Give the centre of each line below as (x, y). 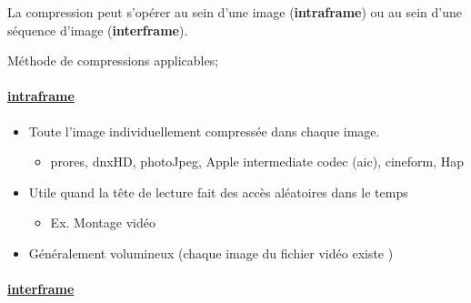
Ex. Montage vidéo (103, 222)
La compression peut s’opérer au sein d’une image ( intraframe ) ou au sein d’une (235, 12)
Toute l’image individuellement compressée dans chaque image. (204, 131)
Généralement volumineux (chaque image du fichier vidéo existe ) (211, 252)
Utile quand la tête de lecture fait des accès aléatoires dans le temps (218, 192)
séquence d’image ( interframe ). (98, 30)
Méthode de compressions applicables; (113, 61)
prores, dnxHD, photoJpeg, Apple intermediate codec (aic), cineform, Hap (257, 162)
